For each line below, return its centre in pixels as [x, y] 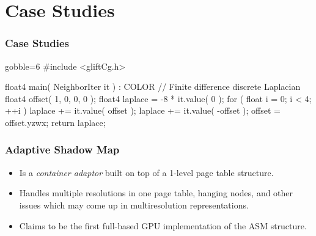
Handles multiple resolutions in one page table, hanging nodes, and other [156, 193]
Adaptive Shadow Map [62, 149]
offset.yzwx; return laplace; [55, 122]
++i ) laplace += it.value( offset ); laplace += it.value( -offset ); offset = [143, 110]
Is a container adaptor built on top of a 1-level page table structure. [146, 172]
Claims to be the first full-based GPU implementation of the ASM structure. [163, 225]
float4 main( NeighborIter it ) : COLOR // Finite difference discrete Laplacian [153, 87]
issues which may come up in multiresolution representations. [134, 205]
